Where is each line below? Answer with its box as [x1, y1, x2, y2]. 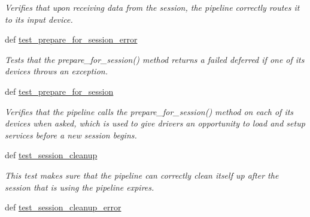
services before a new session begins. [5, 128, 137, 141]
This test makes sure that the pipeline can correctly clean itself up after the [5, 168, 279, 181]
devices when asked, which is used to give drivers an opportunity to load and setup [5, 117, 305, 129]
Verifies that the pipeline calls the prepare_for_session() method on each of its [5, 105, 294, 117]
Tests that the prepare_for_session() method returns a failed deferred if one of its [5, 53, 305, 65]
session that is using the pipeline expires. [5, 180, 154, 193]
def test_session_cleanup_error [5, 201, 121, 213]
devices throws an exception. [5, 65, 108, 77]
